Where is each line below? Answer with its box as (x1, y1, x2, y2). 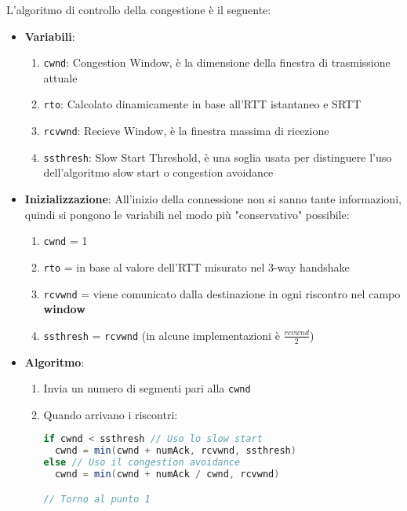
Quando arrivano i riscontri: (43, 406, 178, 422)
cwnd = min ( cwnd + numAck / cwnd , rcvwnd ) (54, 469, 280, 480)
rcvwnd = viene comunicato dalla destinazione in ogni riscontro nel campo (43, 285, 401, 301)
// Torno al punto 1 (43, 493, 151, 505)
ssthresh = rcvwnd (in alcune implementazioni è (43, 327, 280, 343)
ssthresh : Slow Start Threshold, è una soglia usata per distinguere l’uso (43, 148, 392, 165)
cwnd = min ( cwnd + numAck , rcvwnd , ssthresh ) (54, 445, 296, 457)
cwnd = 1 (43, 232, 88, 249)
